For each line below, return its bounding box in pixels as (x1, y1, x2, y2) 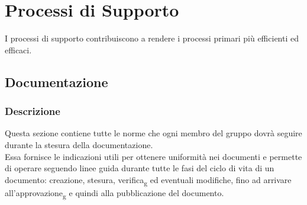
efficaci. (5, 43, 32, 56)
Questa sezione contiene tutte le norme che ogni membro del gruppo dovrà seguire (5, 127, 302, 139)
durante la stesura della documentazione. (5, 138, 153, 150)
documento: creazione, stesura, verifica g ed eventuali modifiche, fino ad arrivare (5, 173, 292, 187)
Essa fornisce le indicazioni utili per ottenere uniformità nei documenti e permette (5, 150, 302, 162)
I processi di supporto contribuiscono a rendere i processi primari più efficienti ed (5, 32, 299, 44)
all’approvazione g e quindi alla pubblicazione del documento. (5, 186, 224, 200)
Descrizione (5, 104, 60, 118)
